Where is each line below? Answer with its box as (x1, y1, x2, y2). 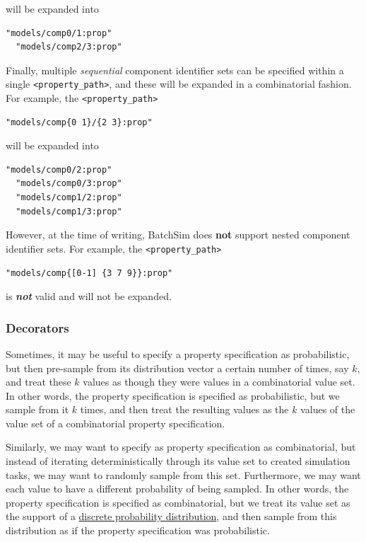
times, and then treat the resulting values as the (80, 402, 289, 417)
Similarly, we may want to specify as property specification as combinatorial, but (6, 439, 356, 454)
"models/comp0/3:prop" (16, 178, 122, 189)
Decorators (6, 318, 69, 336)
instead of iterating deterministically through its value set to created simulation (6, 454, 350, 468)
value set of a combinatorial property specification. (6, 415, 225, 430)
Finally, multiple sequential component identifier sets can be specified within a (6, 62, 344, 77)
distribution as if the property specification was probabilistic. (6, 523, 270, 538)
